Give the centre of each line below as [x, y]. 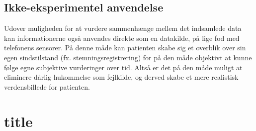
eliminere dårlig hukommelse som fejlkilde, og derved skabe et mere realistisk [121, 77]
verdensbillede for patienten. [47, 86]
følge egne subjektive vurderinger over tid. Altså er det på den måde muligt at [123, 67]
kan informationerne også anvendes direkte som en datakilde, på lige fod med [122, 38]
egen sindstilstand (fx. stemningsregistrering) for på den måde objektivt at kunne [128, 57]
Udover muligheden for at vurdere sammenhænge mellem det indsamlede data [123, 28]
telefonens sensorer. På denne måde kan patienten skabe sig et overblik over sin [125, 48]
